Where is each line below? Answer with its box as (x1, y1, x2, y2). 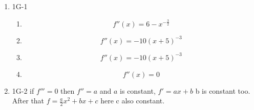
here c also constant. (100, 95, 165, 106)
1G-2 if (12, 85, 34, 96)
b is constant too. (195, 85, 250, 96)
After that (12, 95, 45, 106)
